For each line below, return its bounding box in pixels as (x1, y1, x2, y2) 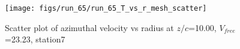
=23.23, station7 (5, 33, 65, 45)
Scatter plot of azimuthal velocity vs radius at (5, 21, 174, 33)
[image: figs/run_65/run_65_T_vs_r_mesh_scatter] (5, 4, 207, 13)
